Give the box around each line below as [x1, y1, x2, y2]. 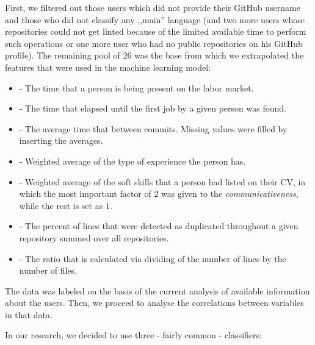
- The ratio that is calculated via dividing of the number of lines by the [19, 252, 286, 265]
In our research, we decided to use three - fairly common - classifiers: [5, 329, 262, 341]
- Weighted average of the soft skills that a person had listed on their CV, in [19, 175, 306, 188]
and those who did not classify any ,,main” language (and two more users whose [5, 13, 305, 26]
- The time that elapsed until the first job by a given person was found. [19, 102, 286, 115]
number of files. [19, 264, 78, 277]
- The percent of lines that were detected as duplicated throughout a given [19, 219, 299, 232]
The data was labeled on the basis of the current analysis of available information [5, 284, 310, 297]
